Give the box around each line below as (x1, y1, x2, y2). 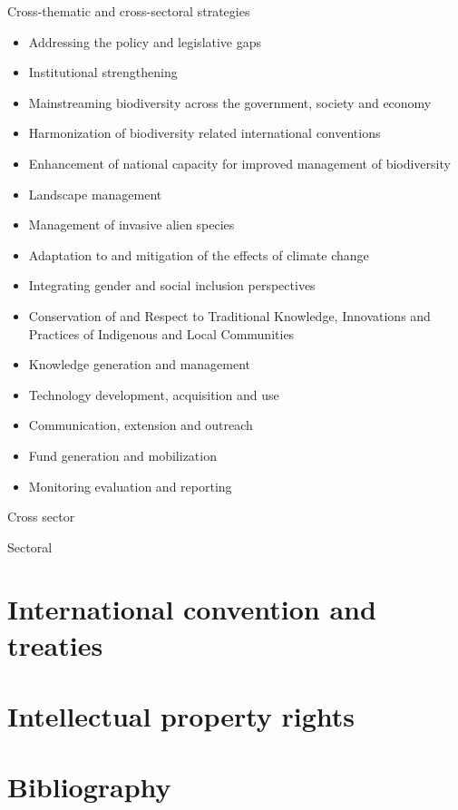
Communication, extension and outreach (28, 415, 253, 434)
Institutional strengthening (28, 63, 178, 82)
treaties (7, 626, 103, 663)
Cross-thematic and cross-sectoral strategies (7, 2, 250, 20)
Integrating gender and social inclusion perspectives (28, 276, 316, 295)
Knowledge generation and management (28, 355, 251, 374)
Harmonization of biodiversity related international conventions (28, 123, 381, 142)
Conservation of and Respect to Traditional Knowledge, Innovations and (28, 306, 431, 325)
